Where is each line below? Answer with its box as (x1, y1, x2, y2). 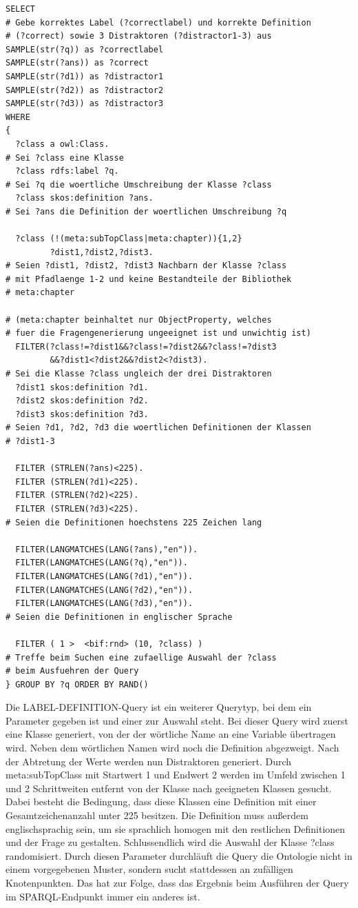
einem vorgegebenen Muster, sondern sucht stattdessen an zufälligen (6, 862, 293, 876)
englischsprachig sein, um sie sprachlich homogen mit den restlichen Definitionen (6, 821, 346, 836)
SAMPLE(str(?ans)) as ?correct (6, 58, 149, 68)
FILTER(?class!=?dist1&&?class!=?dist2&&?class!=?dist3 (15, 341, 277, 352)
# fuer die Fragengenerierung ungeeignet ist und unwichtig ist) (6, 328, 311, 339)
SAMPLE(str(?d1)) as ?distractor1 (6, 71, 164, 81)
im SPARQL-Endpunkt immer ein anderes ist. (6, 889, 200, 903)
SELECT (6, 4, 35, 14)
